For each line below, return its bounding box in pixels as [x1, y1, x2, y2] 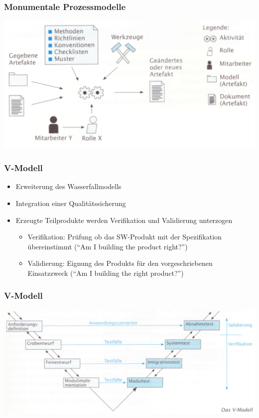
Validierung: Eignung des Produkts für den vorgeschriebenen [27, 258, 213, 268]
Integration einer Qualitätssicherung [15, 198, 126, 209]
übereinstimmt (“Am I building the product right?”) [27, 241, 188, 251]
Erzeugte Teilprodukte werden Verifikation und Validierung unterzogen [15, 214, 233, 225]
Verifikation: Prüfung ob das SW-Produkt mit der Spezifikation [27, 231, 222, 242]
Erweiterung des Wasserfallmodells [15, 181, 122, 192]
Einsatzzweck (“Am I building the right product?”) [27, 268, 184, 278]
